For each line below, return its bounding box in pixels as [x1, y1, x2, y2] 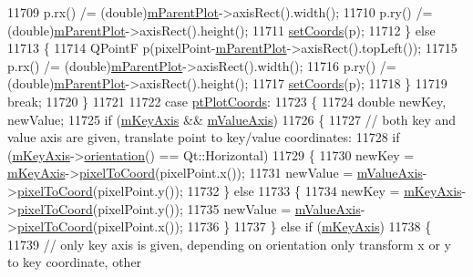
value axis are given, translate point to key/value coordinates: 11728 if [7, 128, 400, 147]
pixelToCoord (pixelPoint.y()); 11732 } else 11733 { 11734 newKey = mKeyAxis [16, 180, 462, 200]
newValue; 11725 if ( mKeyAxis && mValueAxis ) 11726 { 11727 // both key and [7, 109, 457, 128]
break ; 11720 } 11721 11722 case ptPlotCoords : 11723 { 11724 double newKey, [7, 91, 447, 110]
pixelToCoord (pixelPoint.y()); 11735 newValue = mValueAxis [16, 199, 361, 218]
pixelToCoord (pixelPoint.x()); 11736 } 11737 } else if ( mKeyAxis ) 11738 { [16, 217, 432, 236]
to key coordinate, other [7, 252, 142, 272]
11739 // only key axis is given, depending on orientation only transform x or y [7, 234, 451, 253]
